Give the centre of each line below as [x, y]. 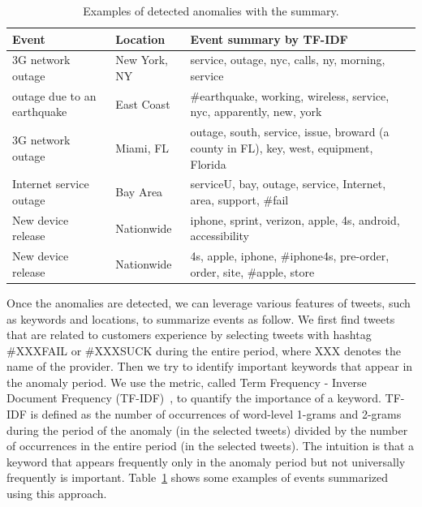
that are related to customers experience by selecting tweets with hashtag [189, 335]
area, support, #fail [239, 199]
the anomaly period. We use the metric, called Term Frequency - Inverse [187, 382]
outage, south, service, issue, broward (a [290, 132]
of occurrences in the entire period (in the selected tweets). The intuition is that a [211, 446]
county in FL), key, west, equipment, [282, 147]
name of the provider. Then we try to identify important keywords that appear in [210, 366]
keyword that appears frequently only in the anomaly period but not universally [206, 461]
